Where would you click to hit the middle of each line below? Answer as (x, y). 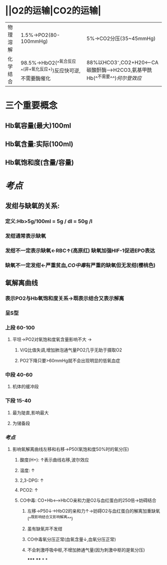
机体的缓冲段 (25, 387)
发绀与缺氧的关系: (33, 206)
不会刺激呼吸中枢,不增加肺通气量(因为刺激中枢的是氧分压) (86, 550)
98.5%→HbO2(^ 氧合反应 (48, 62)
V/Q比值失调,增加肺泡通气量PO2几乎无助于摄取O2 (71, 350)
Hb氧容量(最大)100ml (38, 126)
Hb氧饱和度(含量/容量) (40, 162)
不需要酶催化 (36, 78)
